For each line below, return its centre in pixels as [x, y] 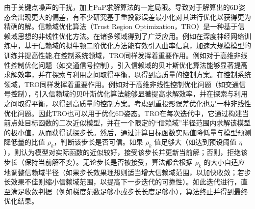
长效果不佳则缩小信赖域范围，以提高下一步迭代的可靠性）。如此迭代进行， [122, 182]
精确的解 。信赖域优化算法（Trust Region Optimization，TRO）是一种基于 [121, 26]
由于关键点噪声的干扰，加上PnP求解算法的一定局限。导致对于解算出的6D [121, 7]
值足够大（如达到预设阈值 [195, 142]
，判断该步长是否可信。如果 [98, 142]
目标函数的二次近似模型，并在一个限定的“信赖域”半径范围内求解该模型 [138, 123]
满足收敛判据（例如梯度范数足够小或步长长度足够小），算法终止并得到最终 [129, 191]
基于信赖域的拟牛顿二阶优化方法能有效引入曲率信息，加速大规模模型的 [138, 45]
